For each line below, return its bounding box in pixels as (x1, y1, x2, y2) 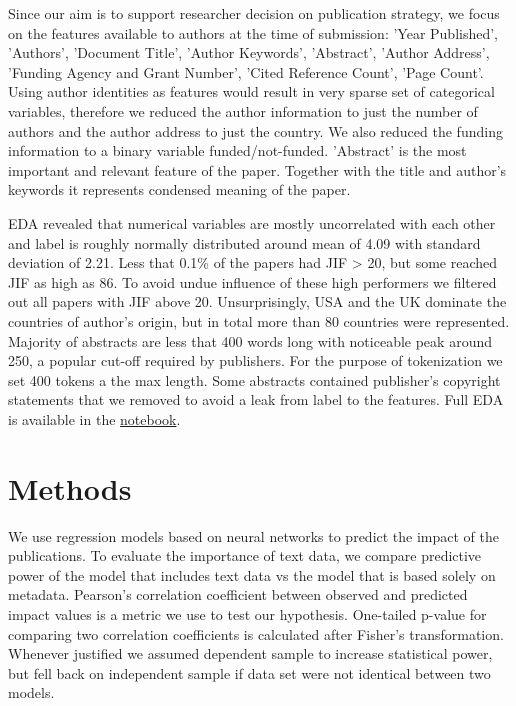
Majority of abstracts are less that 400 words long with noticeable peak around (8, 330, 492, 351)
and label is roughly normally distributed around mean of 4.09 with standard (8, 232, 481, 253)
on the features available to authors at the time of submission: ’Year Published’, (8, 22, 499, 43)
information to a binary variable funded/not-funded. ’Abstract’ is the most (8, 140, 467, 161)
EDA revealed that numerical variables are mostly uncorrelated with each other (8, 212, 496, 233)
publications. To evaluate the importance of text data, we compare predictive (8, 545, 482, 566)
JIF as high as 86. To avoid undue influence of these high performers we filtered (8, 271, 497, 292)
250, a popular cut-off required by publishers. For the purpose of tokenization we (8, 350, 503, 371)
